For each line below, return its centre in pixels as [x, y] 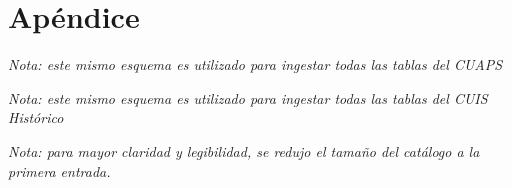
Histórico [36, 117]
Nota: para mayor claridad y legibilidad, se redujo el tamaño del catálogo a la [244, 150]
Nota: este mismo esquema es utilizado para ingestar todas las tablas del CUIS [248, 97]
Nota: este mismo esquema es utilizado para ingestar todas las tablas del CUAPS [255, 64]
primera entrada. [59, 170]
